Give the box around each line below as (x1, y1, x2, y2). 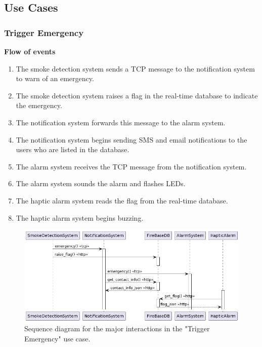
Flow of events (4, 46, 56, 56)
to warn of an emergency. (16, 73, 94, 84)
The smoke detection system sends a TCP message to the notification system (16, 63, 255, 74)
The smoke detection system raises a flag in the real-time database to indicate (16, 90, 258, 100)
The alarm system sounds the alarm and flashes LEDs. (16, 178, 186, 189)
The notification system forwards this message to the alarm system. (16, 117, 226, 127)
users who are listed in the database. (16, 144, 129, 155)
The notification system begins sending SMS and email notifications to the (16, 134, 247, 145)
